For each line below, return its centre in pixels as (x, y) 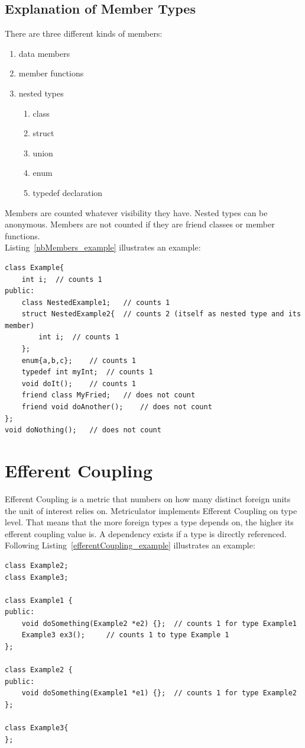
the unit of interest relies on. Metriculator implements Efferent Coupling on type (151, 510)
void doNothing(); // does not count (83, 430)
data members (44, 53)
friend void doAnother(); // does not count (117, 407)
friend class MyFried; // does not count (108, 395)
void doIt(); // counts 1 (79, 383)
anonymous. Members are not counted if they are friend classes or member (140, 224)
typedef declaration (68, 192)
